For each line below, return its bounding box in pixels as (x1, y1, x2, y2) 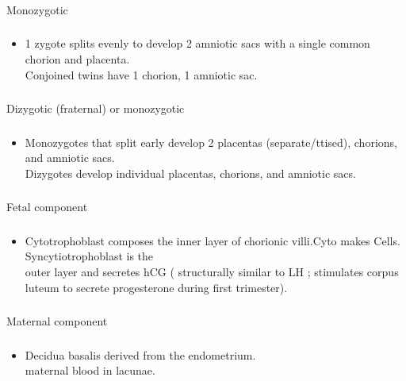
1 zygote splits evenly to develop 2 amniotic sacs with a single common (25, 35, 370, 52)
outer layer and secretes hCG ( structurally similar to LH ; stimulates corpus (25, 264, 399, 280)
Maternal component (6, 313, 108, 329)
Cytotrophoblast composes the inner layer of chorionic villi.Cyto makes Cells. (25, 232, 400, 248)
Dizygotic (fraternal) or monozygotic (6, 100, 185, 117)
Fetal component (6, 198, 88, 215)
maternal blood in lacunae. (25, 362, 155, 379)
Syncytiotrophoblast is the (25, 248, 154, 264)
